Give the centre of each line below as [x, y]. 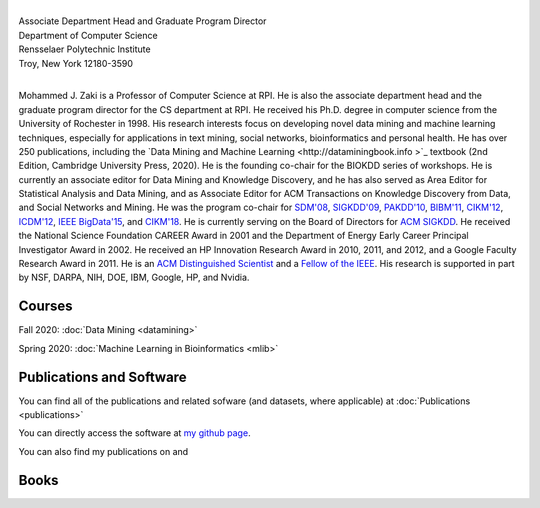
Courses [46, 306]
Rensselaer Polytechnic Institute [84, 49]
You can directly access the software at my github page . [134, 433]
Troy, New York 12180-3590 [76, 63]
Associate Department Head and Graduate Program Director [142, 21]
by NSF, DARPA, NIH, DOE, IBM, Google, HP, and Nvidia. [134, 277]
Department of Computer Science [88, 35]
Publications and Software [102, 376]
